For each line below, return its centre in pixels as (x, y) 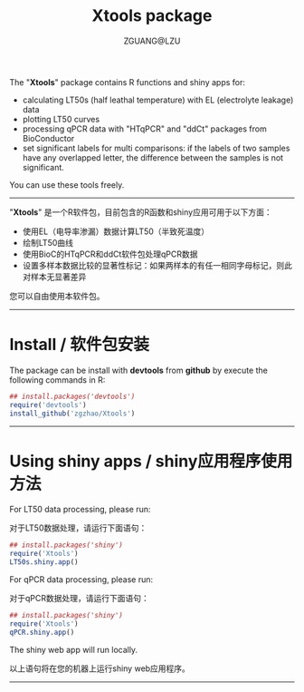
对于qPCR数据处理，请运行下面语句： (79, 599)
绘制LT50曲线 (48, 242)
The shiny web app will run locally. (74, 649)
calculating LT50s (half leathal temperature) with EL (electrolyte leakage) (158, 100)
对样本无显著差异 (54, 277)
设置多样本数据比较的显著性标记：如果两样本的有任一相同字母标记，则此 (157, 265)
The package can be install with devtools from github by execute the (139, 370)
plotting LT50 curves (61, 119)
